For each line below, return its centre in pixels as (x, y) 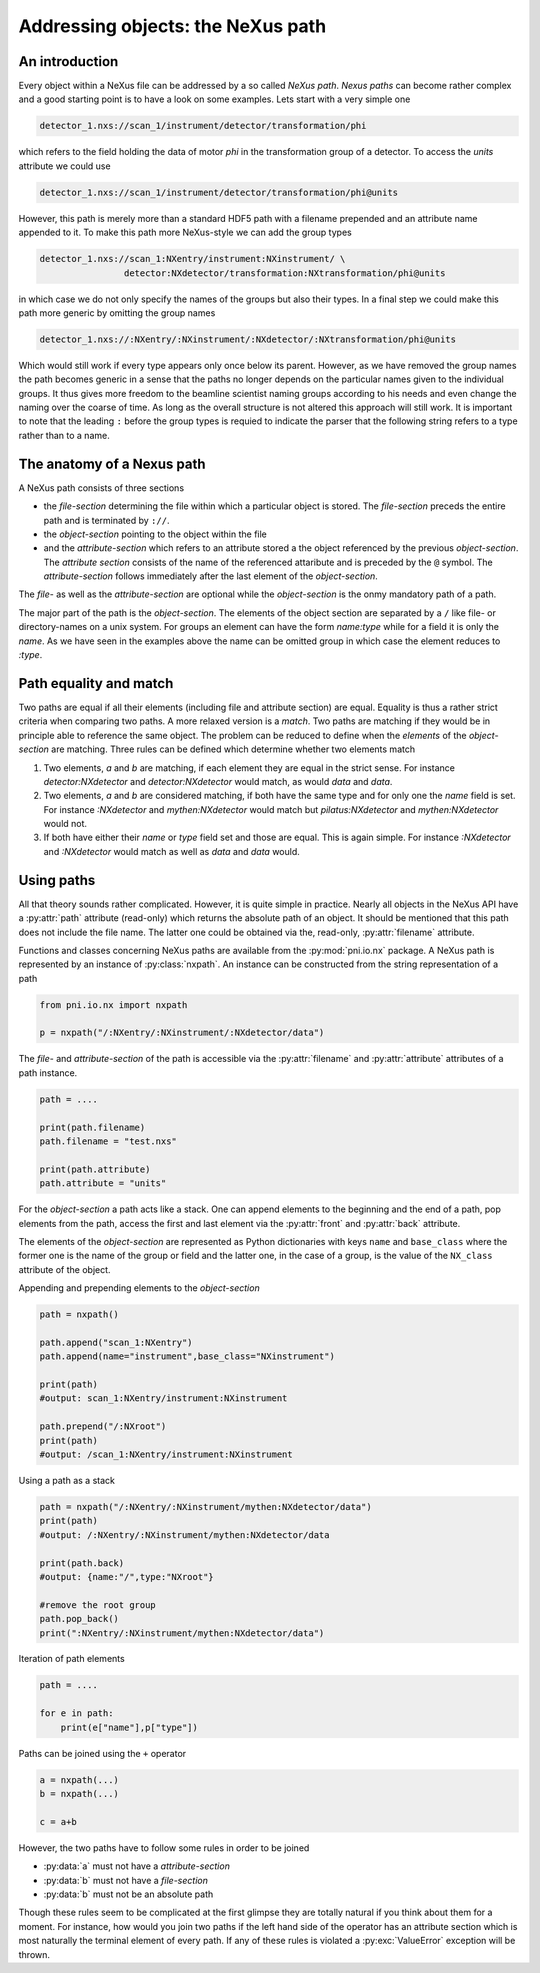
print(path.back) (82, 1563)
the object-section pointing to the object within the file (155, 534)
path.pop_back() (79, 1619)
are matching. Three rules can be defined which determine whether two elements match (233, 749)
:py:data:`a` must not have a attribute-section (136, 1866)
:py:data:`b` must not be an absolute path (128, 1894)
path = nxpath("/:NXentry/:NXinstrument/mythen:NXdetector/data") (205, 1506)
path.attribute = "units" (103, 1183)
